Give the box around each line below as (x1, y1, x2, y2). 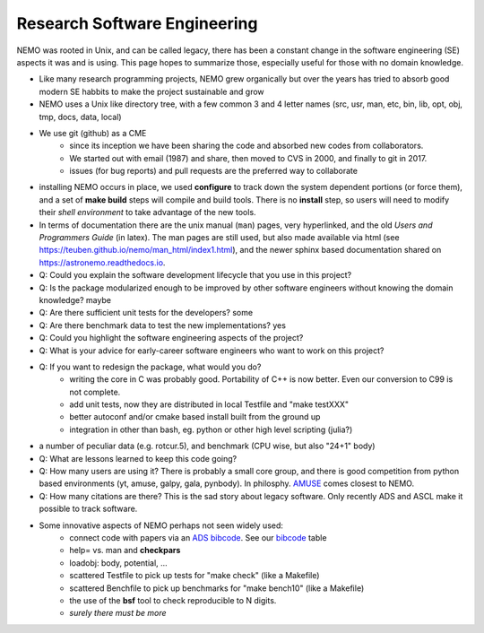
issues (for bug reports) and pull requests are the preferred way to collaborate (69, 166, 359, 177)
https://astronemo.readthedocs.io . (39, 256, 166, 268)
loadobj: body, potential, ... (69, 557, 168, 568)
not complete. (69, 386, 121, 397)
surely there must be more (69, 608, 167, 619)
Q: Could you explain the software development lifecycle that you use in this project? (39, 270, 352, 281)
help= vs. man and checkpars (69, 545, 181, 556)
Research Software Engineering (16, 13, 258, 33)
